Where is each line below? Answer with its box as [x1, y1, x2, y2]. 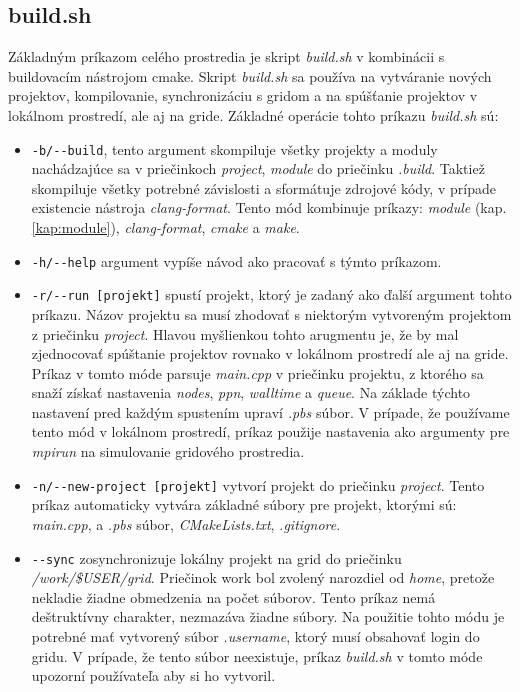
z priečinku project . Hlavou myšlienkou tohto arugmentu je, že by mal [31, 323, 459, 344]
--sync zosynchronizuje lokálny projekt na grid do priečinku [31, 547, 402, 568]
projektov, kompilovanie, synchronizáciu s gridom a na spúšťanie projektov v [8, 85, 478, 106]
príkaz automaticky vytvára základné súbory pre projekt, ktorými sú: [31, 494, 457, 515]
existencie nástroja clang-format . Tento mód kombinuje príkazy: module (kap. [31, 197, 507, 218]
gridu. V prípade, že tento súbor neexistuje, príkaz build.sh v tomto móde [31, 645, 483, 666]
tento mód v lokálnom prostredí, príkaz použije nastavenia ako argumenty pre [31, 421, 510, 442]
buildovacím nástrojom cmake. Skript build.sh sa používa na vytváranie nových [8, 65, 492, 86]
